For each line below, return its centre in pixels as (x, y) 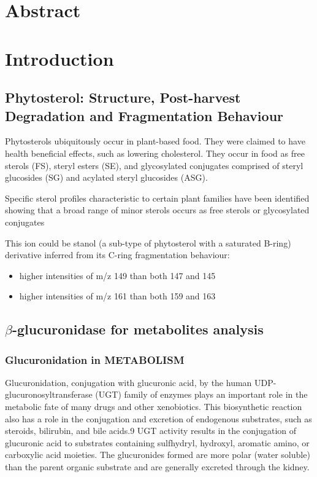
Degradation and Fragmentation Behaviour (144, 115)
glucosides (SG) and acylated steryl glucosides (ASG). (106, 177)
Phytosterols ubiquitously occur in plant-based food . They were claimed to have (155, 141)
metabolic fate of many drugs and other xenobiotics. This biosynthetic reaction (154, 407)
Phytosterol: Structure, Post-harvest (123, 97)
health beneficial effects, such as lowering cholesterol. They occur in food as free (155, 153)
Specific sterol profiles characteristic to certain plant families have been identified (157, 198)
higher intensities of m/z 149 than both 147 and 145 (117, 275)
